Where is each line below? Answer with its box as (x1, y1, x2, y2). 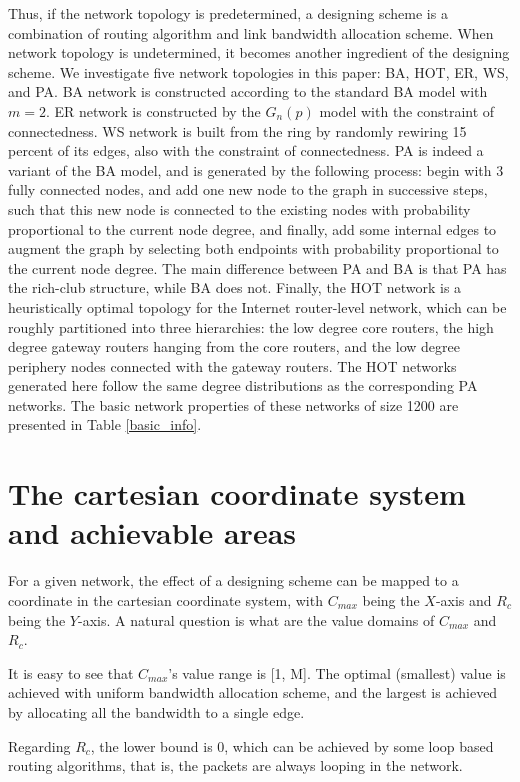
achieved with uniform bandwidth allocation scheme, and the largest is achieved (8, 682, 498, 703)
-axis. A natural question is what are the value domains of (77, 609, 435, 630)
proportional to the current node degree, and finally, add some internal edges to (8, 218, 497, 239)
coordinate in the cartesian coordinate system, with (8, 589, 323, 610)
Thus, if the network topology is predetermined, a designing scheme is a (8, 3, 448, 23)
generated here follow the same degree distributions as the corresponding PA (8, 375, 478, 396)
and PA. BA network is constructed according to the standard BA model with (8, 81, 488, 102)
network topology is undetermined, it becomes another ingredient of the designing (8, 42, 510, 63)
